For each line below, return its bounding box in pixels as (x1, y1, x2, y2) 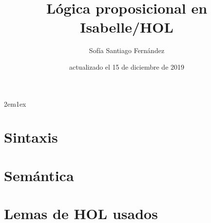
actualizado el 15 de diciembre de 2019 (69, 61, 185, 72)
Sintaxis (4, 127, 58, 147)
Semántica (4, 165, 74, 185)
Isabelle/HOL (80, 17, 173, 37)
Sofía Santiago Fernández (89, 45, 165, 56)
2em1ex (4, 98, 26, 109)
